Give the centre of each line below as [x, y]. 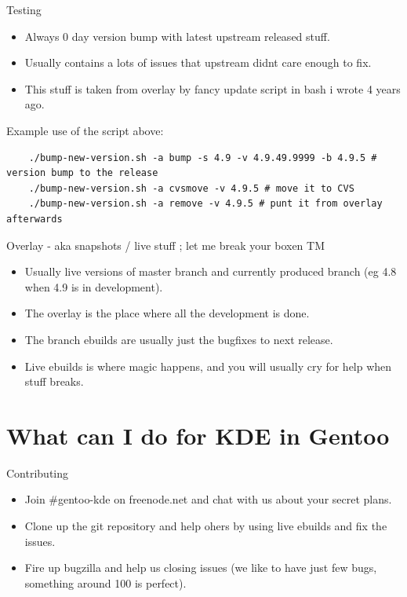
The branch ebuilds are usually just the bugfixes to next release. [179, 339]
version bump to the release [82, 173]
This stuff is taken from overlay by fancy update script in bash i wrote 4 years [213, 88]
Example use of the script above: [85, 130]
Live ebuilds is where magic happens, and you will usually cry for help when [208, 366]
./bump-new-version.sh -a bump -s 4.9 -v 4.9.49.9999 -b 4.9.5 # [203, 157]
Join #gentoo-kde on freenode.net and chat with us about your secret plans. [208, 499]
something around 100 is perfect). [105, 582]
